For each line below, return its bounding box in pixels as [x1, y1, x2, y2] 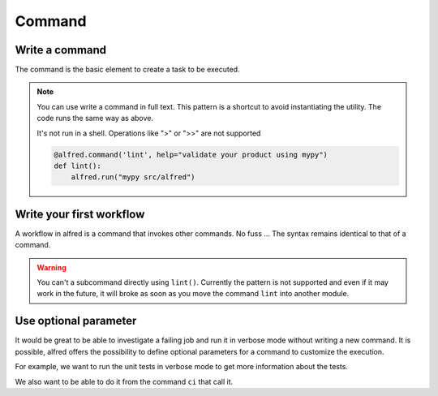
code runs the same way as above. [36, 114, 154, 123]
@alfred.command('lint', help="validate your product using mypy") [54, 150, 328, 159]
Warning [36, 262, 67, 272]
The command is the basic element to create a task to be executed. [15, 65, 240, 75]
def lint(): [54, 161, 101, 170]
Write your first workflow [15, 207, 145, 221]
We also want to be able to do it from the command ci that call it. [15, 377, 234, 386]
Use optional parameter [15, 314, 137, 328]
